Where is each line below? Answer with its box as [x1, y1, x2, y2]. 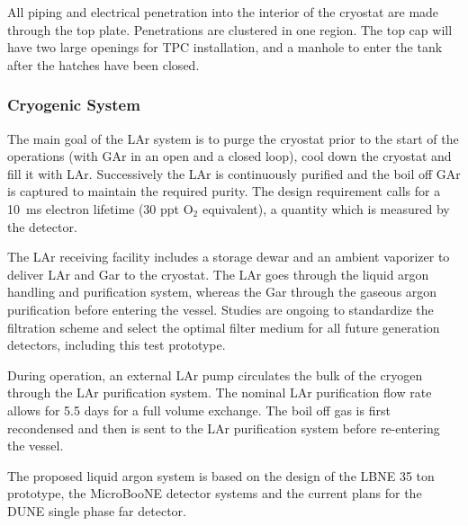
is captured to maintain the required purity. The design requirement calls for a [7, 182, 441, 201]
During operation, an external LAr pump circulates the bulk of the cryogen [7, 365, 423, 384]
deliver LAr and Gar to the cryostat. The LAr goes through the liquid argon [7, 264, 429, 283]
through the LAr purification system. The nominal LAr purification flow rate [7, 383, 432, 402]
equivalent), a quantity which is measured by [202, 199, 450, 218]
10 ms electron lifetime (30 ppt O [7, 199, 193, 218]
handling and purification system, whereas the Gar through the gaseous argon [7, 282, 437, 301]
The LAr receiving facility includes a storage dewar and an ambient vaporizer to [7, 247, 450, 266]
